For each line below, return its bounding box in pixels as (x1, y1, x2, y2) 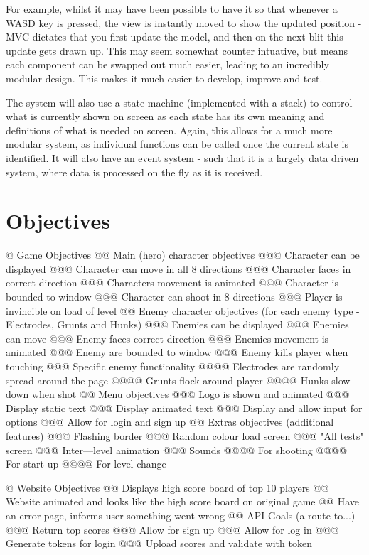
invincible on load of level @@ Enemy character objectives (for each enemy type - (6, 303, 360, 318)
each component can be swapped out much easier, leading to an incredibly (6, 57, 329, 72)
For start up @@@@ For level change (6, 456, 166, 471)
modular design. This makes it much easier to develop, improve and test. (6, 70, 323, 85)
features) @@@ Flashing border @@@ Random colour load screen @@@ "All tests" (6, 428, 364, 443)
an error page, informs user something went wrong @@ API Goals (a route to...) (6, 507, 355, 522)
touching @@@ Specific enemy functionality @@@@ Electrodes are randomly (6, 359, 340, 373)
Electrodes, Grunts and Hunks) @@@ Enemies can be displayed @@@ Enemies (6, 317, 349, 332)
